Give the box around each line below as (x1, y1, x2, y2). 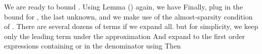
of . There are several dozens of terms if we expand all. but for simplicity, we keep (4, 21, 258, 31)
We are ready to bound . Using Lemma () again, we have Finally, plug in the (4, 1, 243, 11)
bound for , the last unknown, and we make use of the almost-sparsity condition (4, 11, 253, 21)
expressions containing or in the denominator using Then (4, 40, 181, 51)
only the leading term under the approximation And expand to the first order (4, 30, 245, 41)
